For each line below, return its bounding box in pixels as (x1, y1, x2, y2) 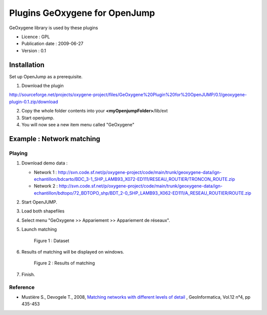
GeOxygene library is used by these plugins (9, 25, 98, 31)
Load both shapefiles (21, 208, 65, 214)
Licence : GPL (21, 34, 50, 40)
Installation (9, 60, 44, 69)
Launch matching (21, 226, 57, 232)
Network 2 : (34, 183, 58, 189)
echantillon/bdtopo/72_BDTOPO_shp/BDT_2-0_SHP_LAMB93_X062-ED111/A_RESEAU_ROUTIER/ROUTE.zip (34, 190, 252, 196)
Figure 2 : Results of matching (34, 260, 95, 266)
